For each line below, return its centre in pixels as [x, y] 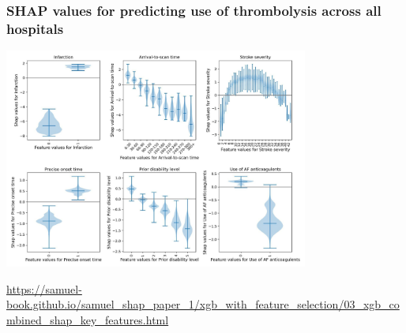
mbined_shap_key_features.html [88, 319]
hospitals [35, 28]
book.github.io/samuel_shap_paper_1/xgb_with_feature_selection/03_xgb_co [203, 304]
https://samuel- [44, 288]
